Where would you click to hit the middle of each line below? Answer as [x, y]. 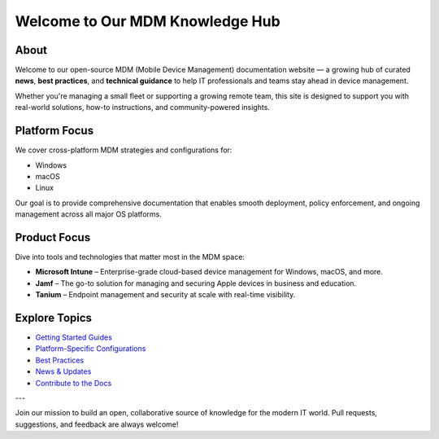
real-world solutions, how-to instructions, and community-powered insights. [142, 108]
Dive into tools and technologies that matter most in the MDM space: [130, 257]
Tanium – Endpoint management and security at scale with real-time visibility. [165, 295]
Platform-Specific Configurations [91, 349]
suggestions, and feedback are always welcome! [97, 424]
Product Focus [53, 237]
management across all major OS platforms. [88, 214]
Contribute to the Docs [74, 383]
